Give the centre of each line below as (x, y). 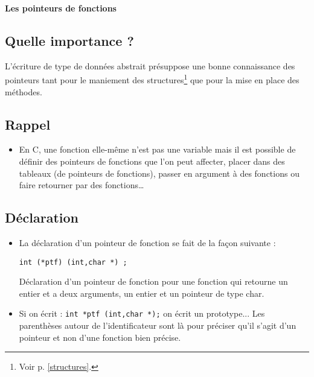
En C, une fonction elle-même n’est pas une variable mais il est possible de (157, 149)
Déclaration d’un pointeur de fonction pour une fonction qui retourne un (153, 281)
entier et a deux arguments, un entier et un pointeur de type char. (142, 293)
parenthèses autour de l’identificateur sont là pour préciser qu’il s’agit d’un (158, 325)
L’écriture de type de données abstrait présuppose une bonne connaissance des (150, 65)
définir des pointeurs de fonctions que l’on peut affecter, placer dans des (152, 161)
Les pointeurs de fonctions (61, 8)
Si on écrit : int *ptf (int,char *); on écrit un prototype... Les (142, 313)
